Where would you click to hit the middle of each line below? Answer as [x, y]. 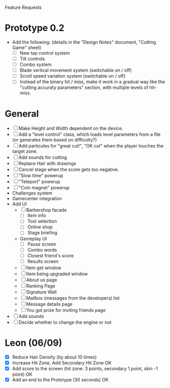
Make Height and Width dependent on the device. [71, 128]
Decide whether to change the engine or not [65, 322]
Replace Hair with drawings [47, 163]
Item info [37, 215]
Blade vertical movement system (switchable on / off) [76, 70]
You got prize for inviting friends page [66, 310]
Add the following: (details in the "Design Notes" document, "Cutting [84, 42]
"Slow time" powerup [41, 176]
